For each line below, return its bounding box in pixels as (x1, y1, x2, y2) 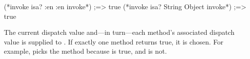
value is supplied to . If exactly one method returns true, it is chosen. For (4, 36, 224, 46)
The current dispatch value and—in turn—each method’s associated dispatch (4, 27, 235, 37)
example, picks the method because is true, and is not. (4, 46, 167, 56)
